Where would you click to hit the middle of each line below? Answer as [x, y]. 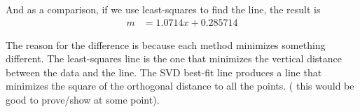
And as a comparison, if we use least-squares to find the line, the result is [163, 9]
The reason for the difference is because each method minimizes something [166, 44]
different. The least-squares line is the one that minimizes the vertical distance [174, 58]
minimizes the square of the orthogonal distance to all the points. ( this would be [180, 86]
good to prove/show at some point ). [83, 99]
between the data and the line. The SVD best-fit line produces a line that [164, 72]
